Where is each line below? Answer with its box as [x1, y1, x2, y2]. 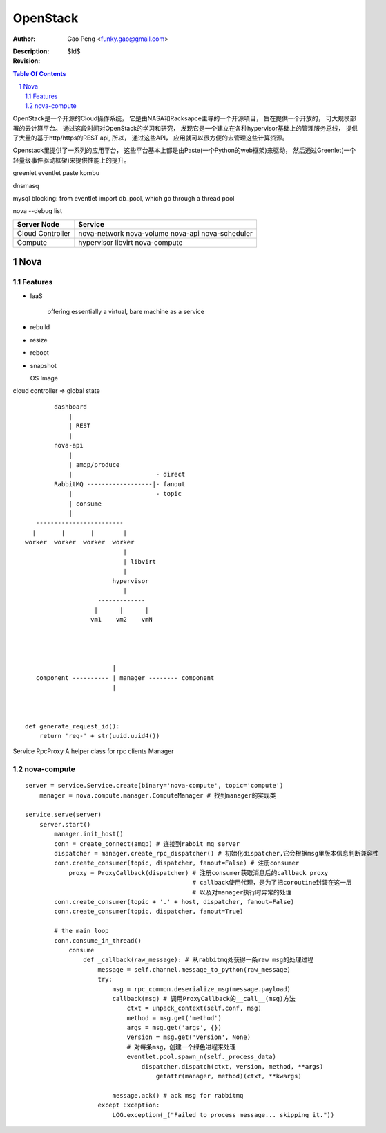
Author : [12, 35, 36, 43]
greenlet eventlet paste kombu [12, 169, 100, 177]
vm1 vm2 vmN [90, 616, 153, 624]
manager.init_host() [54, 830, 124, 838]
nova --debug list [12, 207, 62, 215]
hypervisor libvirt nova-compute [78, 237, 183, 247]
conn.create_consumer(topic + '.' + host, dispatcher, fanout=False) [54, 898, 295, 905]
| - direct [68, 470, 186, 479]
